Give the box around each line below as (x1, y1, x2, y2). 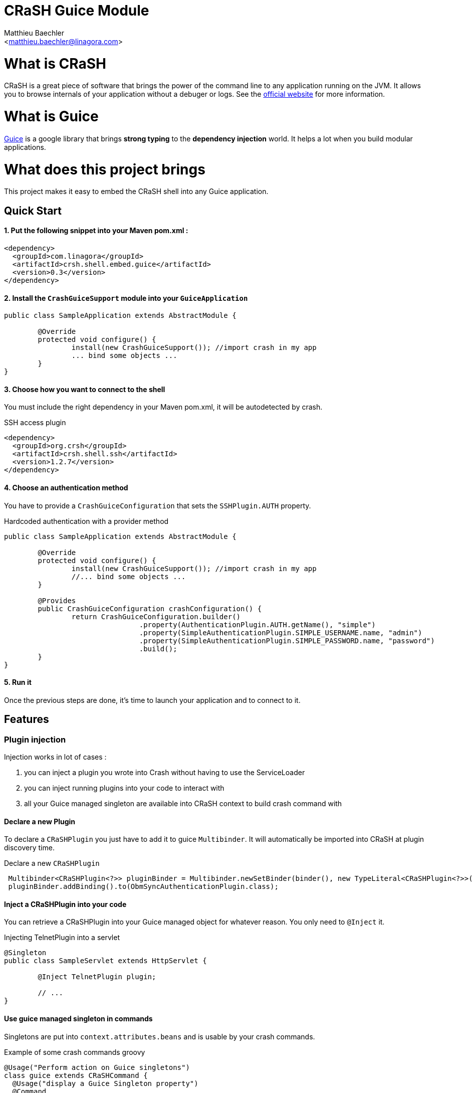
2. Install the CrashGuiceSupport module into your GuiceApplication (4, 293, 248, 302)
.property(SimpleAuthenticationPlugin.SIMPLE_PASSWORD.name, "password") (139, 636, 435, 645)
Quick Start (4, 204, 62, 217)
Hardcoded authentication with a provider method (4, 516, 169, 525)
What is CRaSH (4, 55, 106, 72)
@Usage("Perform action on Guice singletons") (4, 1063, 190, 1071)
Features (4, 713, 49, 726)
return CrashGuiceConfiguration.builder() (71, 612, 241, 621)
